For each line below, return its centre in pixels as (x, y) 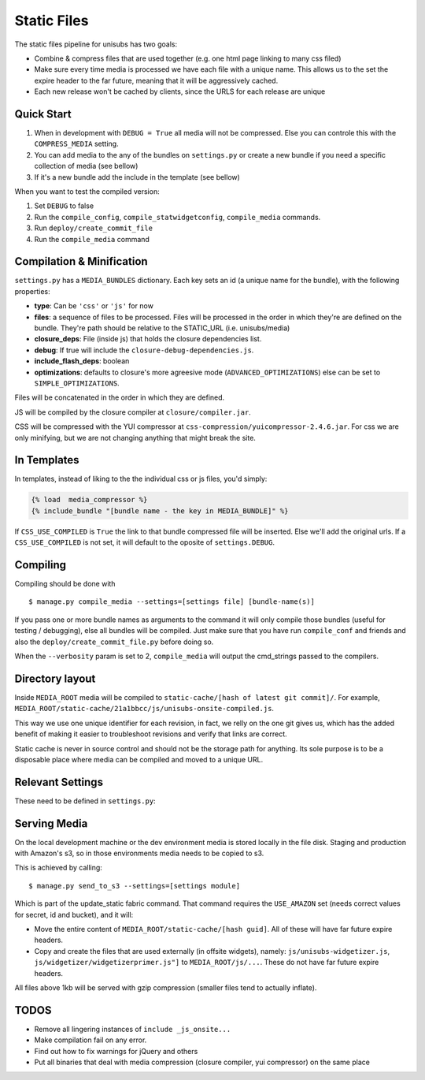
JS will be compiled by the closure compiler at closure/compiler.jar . (133, 412)
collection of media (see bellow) (86, 166)
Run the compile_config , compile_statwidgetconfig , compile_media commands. (177, 217)
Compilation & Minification (81, 261)
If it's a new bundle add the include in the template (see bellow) (137, 177)
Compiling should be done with (65, 584)
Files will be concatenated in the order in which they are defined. (120, 397)
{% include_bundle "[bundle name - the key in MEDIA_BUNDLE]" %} (160, 511)
